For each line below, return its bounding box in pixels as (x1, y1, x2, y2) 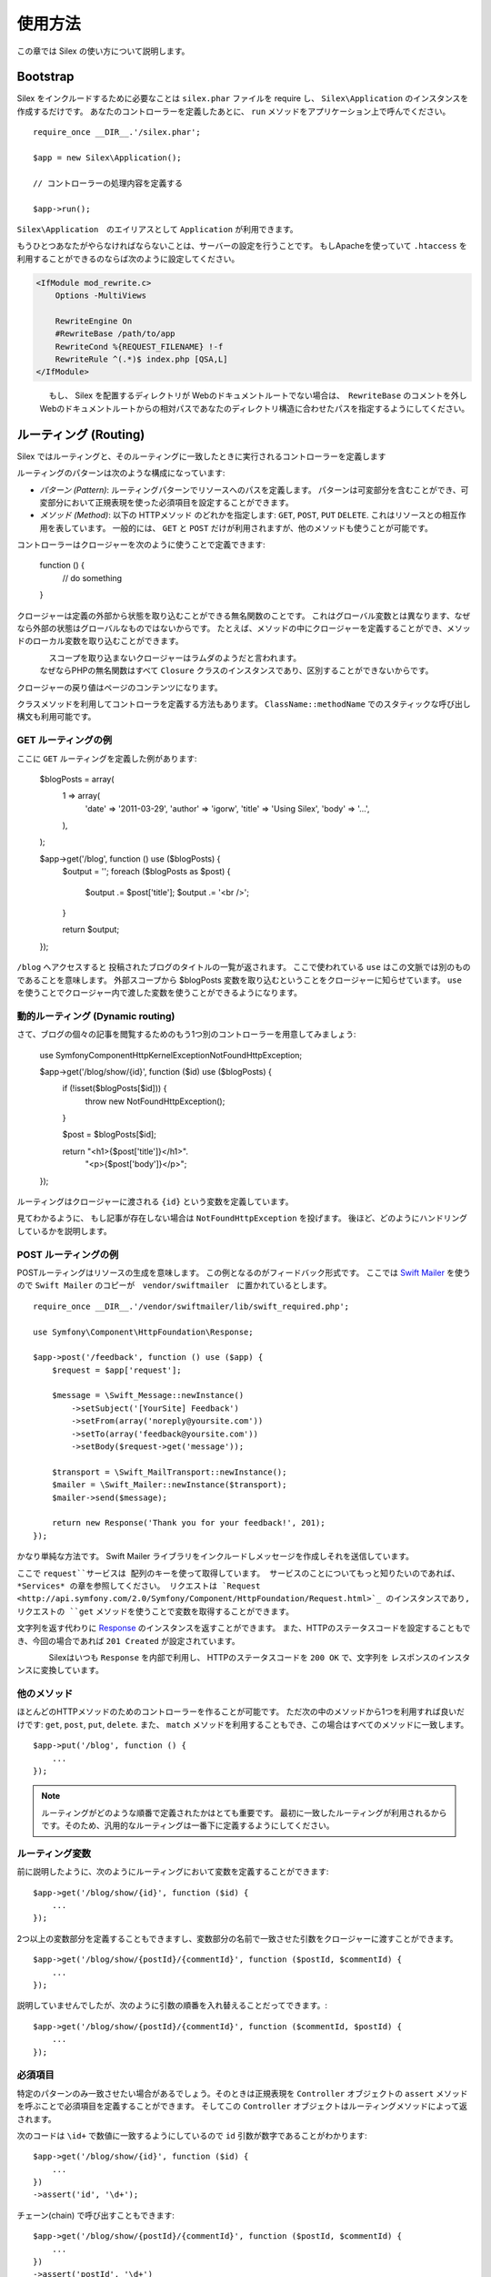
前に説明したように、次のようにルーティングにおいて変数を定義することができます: (16, 1866, 329, 1877)
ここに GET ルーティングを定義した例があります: (16, 752, 197, 764)
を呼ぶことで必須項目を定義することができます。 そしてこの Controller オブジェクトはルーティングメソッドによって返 (16, 2100, 467, 2112)
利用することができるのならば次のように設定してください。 (16, 253, 240, 264)
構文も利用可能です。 (16, 711, 96, 722)
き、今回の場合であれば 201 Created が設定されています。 (16, 1635, 240, 1646)
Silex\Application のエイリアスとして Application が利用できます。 (16, 223, 299, 234)
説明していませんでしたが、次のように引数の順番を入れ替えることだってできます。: (16, 2000, 327, 2011)
